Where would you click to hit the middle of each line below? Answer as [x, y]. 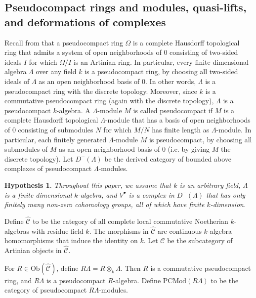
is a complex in [151, 194]
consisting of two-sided [204, 52]
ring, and [18, 280]
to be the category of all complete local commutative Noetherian [130, 221]
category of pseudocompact [46, 290]
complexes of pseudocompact [48, 168]
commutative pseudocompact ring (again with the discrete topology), [109, 101]
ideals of [17, 81]
